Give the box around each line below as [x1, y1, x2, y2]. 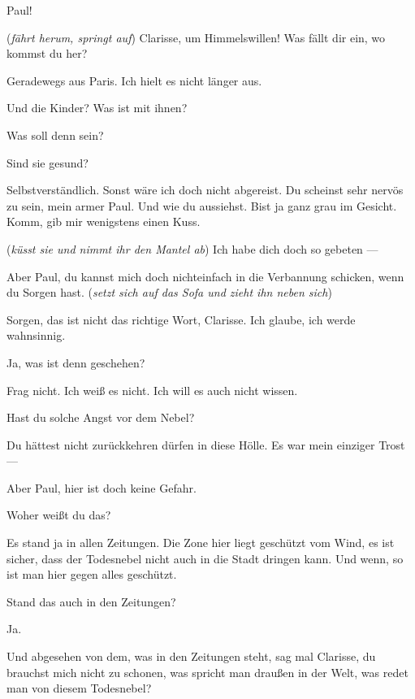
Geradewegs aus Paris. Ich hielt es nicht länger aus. [6, 72, 262, 89]
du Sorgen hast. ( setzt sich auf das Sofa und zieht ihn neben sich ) [6, 284, 332, 301]
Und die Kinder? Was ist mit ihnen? [6, 99, 188, 116]
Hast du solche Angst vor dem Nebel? [6, 409, 195, 426]
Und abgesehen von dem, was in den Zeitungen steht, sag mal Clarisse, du [6, 648, 376, 665]
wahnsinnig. [6, 327, 66, 344]
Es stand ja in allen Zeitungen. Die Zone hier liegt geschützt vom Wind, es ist [6, 534, 395, 551]
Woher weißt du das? [6, 506, 111, 523]
